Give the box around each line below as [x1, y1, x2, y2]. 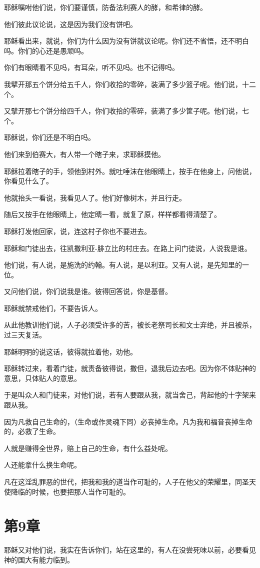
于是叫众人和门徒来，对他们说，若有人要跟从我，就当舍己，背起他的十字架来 [4, 389, 256, 400]
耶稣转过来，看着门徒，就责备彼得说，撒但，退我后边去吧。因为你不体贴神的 [4, 363, 256, 373]
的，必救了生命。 [4, 426, 60, 436]
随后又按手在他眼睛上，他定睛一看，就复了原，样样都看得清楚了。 [4, 209, 221, 219]
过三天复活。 [4, 329, 46, 340]
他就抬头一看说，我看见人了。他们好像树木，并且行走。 [4, 192, 186, 202]
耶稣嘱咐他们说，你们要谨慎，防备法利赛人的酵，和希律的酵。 [4, 2, 207, 12]
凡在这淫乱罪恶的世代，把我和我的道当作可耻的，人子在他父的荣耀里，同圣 [4, 476, 249, 486]
